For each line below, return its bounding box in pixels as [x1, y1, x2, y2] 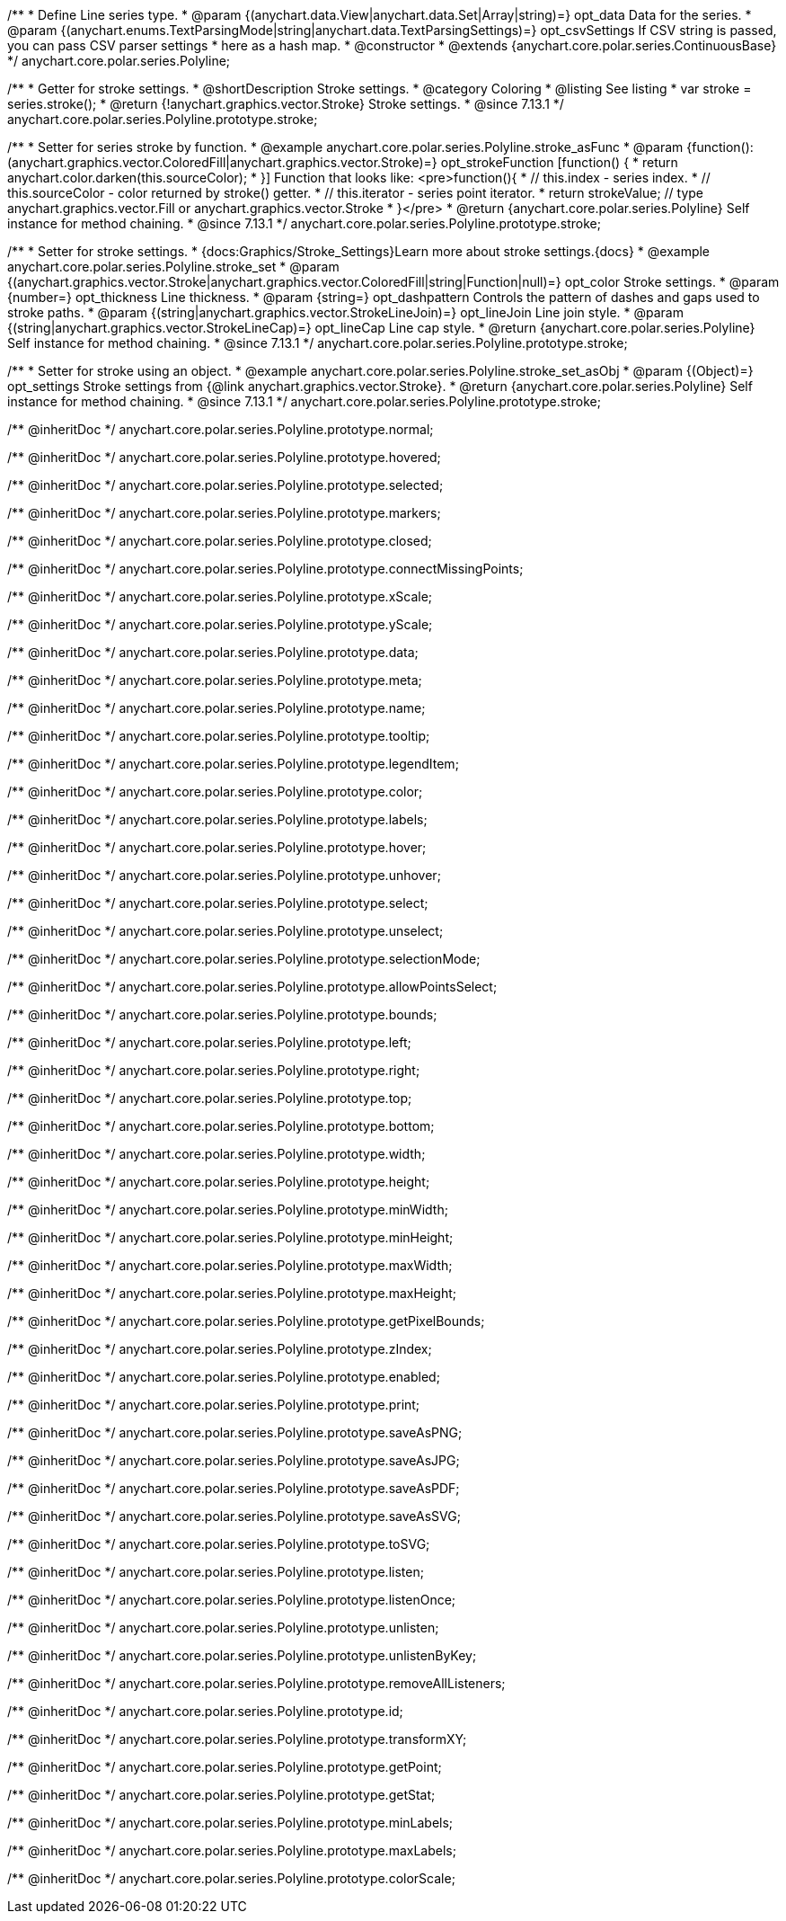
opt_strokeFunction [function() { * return [440, 155, 678, 170]
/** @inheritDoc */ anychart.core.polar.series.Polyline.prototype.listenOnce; [7, 1592, 456, 1607]
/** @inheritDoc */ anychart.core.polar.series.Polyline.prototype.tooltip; [7, 728, 430, 743]
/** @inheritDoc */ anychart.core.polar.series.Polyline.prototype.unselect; [7, 923, 444, 938]
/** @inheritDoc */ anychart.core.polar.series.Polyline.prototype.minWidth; [7, 1202, 448, 1217]
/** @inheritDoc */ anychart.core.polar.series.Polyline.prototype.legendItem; [7, 756, 459, 771]
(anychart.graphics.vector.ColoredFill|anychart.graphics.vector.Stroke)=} [7, 155, 437, 170]
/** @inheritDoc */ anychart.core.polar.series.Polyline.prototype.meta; [7, 672, 422, 688]
